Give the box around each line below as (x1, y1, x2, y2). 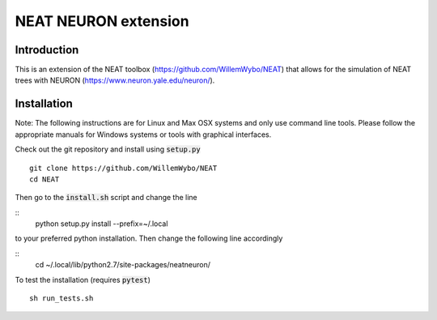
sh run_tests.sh (29, 294, 94, 303)
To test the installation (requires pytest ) (15, 275, 151, 284)
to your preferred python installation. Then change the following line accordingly (15, 233, 283, 243)
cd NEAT (29, 174, 60, 184)
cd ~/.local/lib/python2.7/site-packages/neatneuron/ (35, 260, 210, 270)
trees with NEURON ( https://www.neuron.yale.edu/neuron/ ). (15, 75, 215, 85)
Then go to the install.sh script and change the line (15, 193, 197, 203)
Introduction (15, 43, 79, 57)
